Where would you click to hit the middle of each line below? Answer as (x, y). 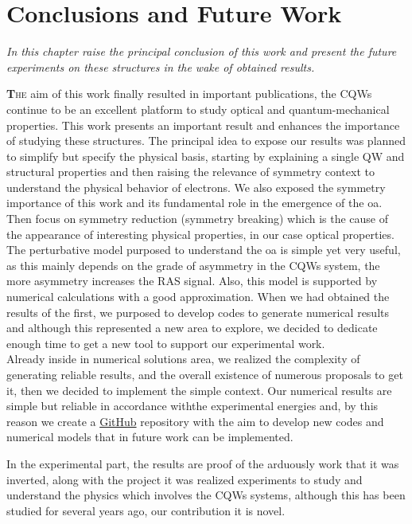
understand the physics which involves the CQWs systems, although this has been (206, 495)
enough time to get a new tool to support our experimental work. (166, 343)
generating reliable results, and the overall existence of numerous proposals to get (205, 374)
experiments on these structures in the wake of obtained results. (161, 66)
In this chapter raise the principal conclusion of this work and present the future (202, 51)
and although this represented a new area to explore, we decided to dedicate (192, 328)
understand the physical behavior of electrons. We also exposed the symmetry (196, 187)
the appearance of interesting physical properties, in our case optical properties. (200, 234)
